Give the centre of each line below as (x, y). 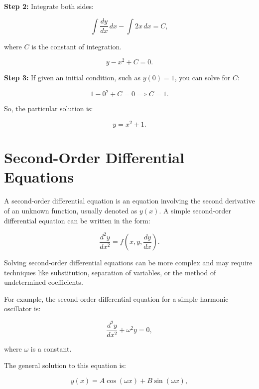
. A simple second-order (195, 210)
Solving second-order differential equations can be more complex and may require (128, 263)
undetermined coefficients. (44, 282)
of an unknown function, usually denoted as (71, 210)
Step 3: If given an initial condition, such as (72, 78)
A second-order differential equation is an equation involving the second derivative (129, 201)
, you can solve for (202, 78)
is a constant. (51, 348)
